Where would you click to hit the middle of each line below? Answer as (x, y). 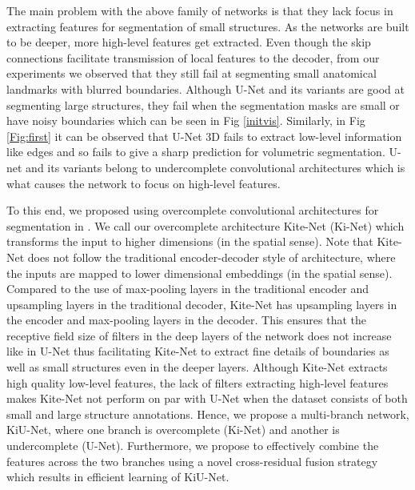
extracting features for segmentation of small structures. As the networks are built (208, 26)
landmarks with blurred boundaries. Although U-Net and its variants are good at (206, 88)
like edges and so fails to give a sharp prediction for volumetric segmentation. (196, 152)
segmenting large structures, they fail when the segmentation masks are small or (203, 104)
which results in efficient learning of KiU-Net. (118, 477)
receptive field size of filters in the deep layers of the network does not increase (199, 335)
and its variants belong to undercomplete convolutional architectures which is (215, 167)
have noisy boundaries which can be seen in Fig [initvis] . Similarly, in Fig (186, 120)
